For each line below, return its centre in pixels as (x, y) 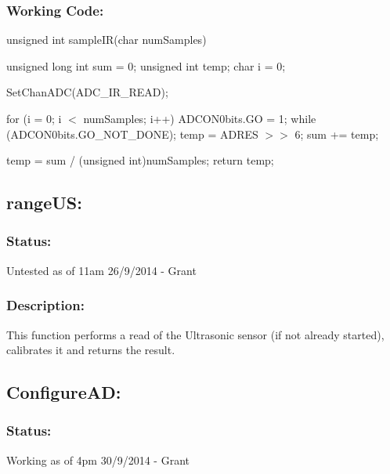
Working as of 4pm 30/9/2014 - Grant (98, 460)
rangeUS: (44, 203)
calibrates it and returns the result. (91, 350)
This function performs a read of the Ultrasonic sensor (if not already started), (195, 334)
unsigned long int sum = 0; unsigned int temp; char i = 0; (146, 65)
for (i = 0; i (34, 118)
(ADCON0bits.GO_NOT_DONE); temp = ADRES (132, 134)
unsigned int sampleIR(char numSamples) (107, 40)
